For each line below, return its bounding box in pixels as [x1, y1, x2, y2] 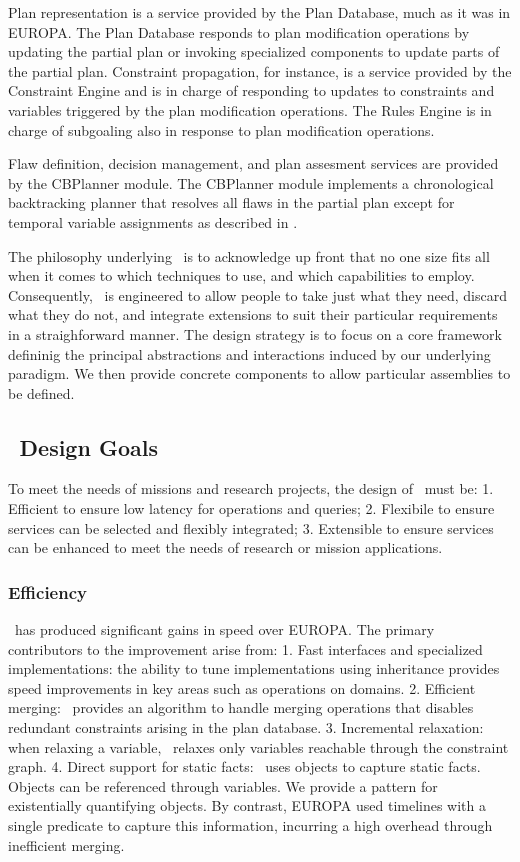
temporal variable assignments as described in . [8, 211, 298, 232]
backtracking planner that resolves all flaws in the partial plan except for [8, 192, 455, 213]
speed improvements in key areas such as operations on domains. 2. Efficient [8, 677, 476, 698]
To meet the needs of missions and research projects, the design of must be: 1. [8, 478, 494, 499]
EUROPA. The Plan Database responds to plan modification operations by [8, 21, 470, 42]
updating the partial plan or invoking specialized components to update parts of [8, 41, 500, 62]
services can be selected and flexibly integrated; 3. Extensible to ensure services [8, 517, 494, 538]
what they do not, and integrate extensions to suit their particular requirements [8, 304, 498, 325]
